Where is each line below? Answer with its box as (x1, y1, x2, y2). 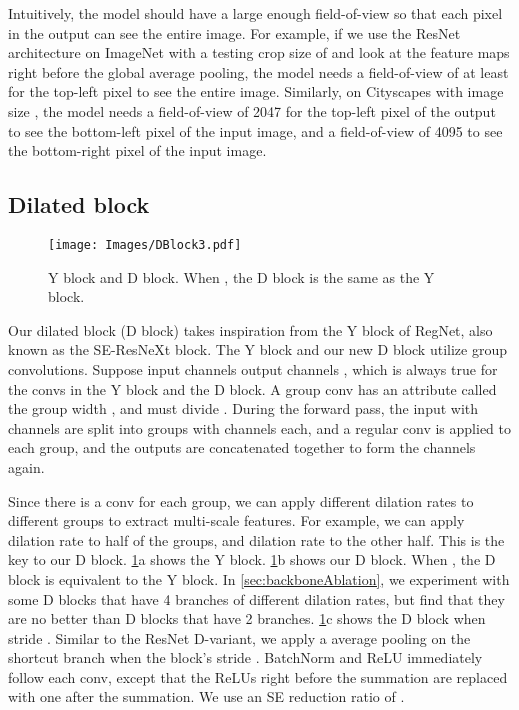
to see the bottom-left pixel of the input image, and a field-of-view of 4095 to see (8, 120, 503, 141)
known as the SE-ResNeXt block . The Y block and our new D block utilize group (8, 339, 507, 360)
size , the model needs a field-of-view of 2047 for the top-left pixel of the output (8, 100, 496, 121)
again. (8, 456, 45, 477)
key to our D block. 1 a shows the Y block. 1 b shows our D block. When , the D (8, 549, 496, 570)
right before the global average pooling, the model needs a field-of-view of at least (8, 61, 509, 82)
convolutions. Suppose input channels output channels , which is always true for (8, 358, 498, 379)
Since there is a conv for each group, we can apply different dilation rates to (8, 490, 474, 511)
